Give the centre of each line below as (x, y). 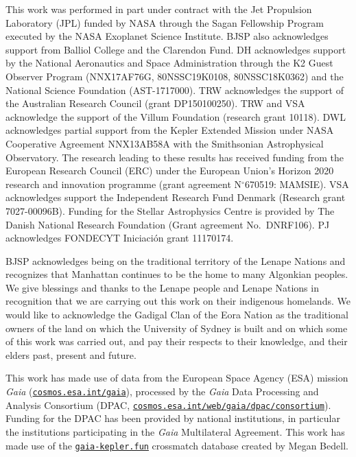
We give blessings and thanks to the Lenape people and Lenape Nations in (162, 287)
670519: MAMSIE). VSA (297, 184)
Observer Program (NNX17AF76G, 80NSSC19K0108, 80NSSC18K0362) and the (175, 76)
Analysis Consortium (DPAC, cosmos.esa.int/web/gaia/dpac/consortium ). (168, 405)
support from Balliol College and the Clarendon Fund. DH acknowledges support (176, 49)
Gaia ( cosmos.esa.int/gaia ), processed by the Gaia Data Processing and (162, 391)
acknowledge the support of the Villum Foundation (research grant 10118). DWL (176, 116)
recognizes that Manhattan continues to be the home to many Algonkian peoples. (177, 274)
